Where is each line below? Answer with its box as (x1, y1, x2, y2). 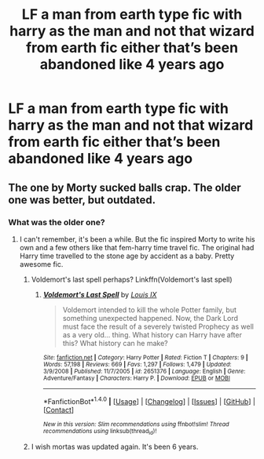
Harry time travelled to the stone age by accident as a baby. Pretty (19, 251, 235, 260)
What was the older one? (8, 217, 105, 228)
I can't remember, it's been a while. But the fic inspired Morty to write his (19, 234, 255, 244)
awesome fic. (19, 259, 64, 268)
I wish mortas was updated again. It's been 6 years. (31, 442, 199, 451)
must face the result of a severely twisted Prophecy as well (62, 322, 254, 331)
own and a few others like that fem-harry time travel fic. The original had (19, 242, 255, 252)
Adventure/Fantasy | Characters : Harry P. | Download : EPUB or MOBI (42, 374, 230, 382)
